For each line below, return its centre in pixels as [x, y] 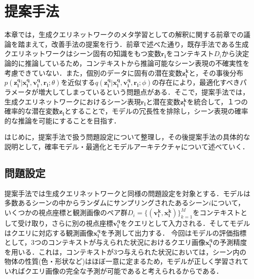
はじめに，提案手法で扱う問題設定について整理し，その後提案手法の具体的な [127, 137]
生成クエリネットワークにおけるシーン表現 [73, 101]
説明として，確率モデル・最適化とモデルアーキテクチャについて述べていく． [127, 147]
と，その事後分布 [216, 72]
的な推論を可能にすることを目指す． [63, 120]
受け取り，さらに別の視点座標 [65, 223]
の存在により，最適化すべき [196, 82]
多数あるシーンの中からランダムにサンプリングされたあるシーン [107, 203]
